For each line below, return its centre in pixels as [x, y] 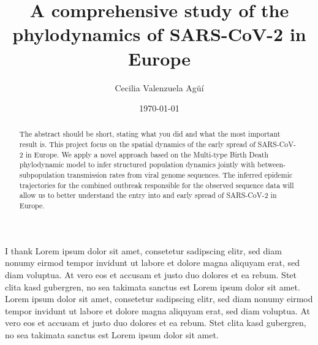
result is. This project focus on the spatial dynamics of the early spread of [137, 144]
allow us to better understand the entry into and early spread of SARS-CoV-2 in [148, 195]
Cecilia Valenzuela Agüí [159, 87]
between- [272, 165]
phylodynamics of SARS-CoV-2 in [159, 34]
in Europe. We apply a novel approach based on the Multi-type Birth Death [147, 154]
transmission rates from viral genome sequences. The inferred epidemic [180, 175]
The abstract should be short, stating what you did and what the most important [150, 134]
